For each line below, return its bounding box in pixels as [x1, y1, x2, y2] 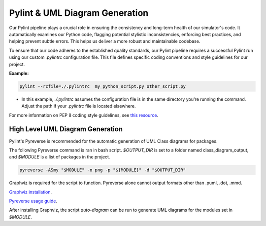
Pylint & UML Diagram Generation [9, 7, 149, 18]
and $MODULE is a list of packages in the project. [9, 154, 110, 160]
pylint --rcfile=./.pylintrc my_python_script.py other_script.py [19, 83, 186, 89]
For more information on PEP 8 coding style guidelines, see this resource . [9, 112, 159, 118]
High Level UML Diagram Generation [9, 125, 123, 133]
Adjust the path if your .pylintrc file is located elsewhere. [21, 103, 136, 109]
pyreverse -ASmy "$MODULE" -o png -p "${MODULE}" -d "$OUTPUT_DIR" [19, 167, 186, 173]
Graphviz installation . [9, 189, 52, 195]
